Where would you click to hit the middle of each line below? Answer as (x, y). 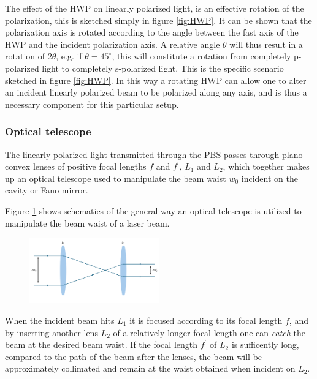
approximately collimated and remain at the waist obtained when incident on (150, 368)
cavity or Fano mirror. (47, 190)
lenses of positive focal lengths (90, 166)
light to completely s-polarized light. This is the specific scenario (163, 68)
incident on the (269, 178)
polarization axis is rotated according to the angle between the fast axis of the (152, 32)
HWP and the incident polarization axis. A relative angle (113, 44)
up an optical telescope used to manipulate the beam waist (116, 178)
